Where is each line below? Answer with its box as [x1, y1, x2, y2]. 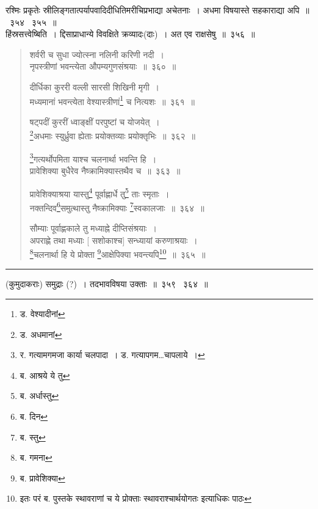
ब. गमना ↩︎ [20, 451, 52, 464]
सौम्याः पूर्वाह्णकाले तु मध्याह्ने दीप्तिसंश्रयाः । [29, 222, 157, 234]
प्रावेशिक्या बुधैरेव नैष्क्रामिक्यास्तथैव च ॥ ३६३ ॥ [29, 164, 181, 177]
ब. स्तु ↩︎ [20, 430, 46, 443]
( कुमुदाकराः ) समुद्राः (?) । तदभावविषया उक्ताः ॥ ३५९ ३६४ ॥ [5, 277, 208, 290]
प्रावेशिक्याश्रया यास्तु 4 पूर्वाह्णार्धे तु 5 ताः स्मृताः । [29, 185, 170, 200]
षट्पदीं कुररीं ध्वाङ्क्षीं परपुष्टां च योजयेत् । [29, 115, 160, 128]
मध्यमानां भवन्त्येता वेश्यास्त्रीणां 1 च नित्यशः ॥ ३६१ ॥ [29, 93, 195, 108]
